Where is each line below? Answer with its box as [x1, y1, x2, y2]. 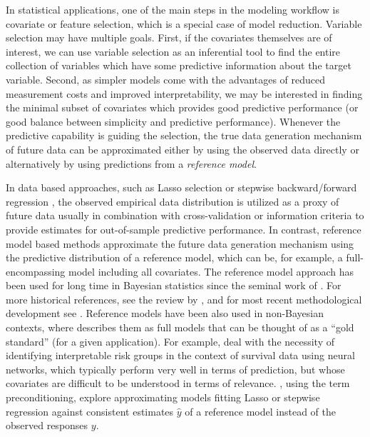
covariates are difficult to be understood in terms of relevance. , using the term [6, 376, 350, 391]
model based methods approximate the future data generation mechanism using [6, 236, 354, 251]
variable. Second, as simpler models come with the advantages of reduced [6, 71, 325, 86]
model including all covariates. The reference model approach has [68, 263, 354, 278]
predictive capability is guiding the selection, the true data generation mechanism [6, 128, 362, 143]
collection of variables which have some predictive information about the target [6, 58, 351, 73]
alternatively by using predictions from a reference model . [6, 156, 257, 171]
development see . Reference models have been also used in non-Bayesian [6, 306, 324, 321]
